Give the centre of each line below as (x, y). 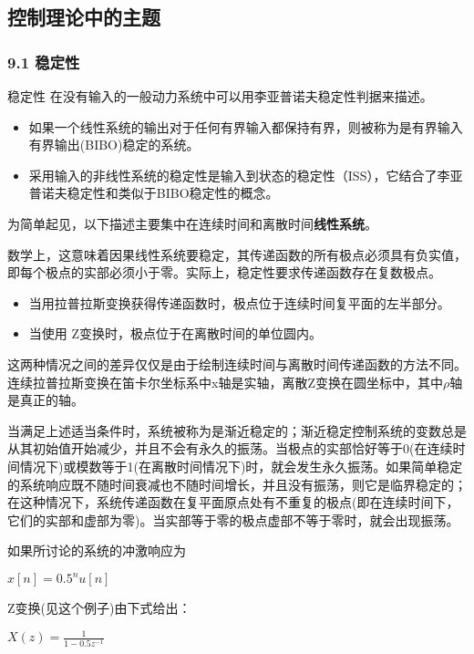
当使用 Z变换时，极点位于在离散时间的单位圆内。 (175, 333)
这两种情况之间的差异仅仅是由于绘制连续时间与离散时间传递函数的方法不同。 (237, 363)
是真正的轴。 (46, 400)
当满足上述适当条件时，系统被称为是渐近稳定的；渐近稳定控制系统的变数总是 (237, 430)
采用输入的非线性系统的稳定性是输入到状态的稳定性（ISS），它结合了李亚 (246, 175)
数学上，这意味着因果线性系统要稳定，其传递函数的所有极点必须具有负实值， (237, 254)
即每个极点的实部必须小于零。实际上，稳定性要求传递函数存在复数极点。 (224, 272)
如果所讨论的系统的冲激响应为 (97, 550)
